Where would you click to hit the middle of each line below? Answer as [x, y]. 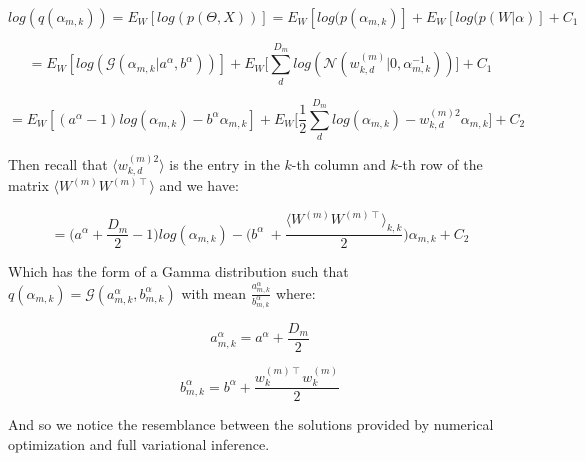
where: [295, 292]
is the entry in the [224, 163]
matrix [28, 185]
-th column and [338, 163]
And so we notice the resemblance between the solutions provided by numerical [251, 424]
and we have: [199, 185]
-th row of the [440, 163]
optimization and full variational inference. [139, 443]
